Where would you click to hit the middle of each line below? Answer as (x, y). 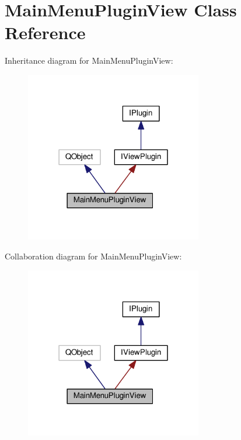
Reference (45, 32)
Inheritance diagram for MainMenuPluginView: (89, 60)
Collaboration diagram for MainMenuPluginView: (93, 256)
